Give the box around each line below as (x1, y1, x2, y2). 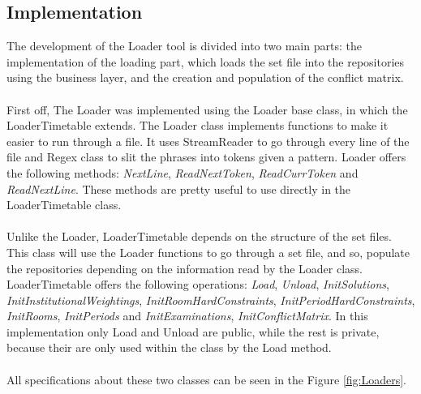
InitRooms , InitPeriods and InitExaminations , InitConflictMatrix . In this (6, 307, 368, 324)
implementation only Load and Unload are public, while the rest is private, (6, 323, 380, 340)
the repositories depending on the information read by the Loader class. (6, 259, 363, 276)
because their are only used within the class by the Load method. (6, 339, 332, 356)
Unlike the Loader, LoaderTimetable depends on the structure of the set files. (6, 228, 392, 245)
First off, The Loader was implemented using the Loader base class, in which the (6, 101, 408, 118)
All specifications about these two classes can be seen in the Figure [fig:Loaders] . (6, 370, 406, 388)
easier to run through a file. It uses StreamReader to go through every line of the (6, 132, 410, 149)
